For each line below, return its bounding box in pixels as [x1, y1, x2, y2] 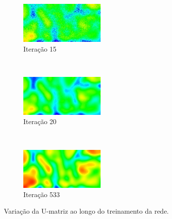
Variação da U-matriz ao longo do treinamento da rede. [4, 205, 169, 216]
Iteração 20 [23, 116, 57, 127]
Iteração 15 [23, 43, 57, 54]
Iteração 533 [23, 189, 60, 200]
